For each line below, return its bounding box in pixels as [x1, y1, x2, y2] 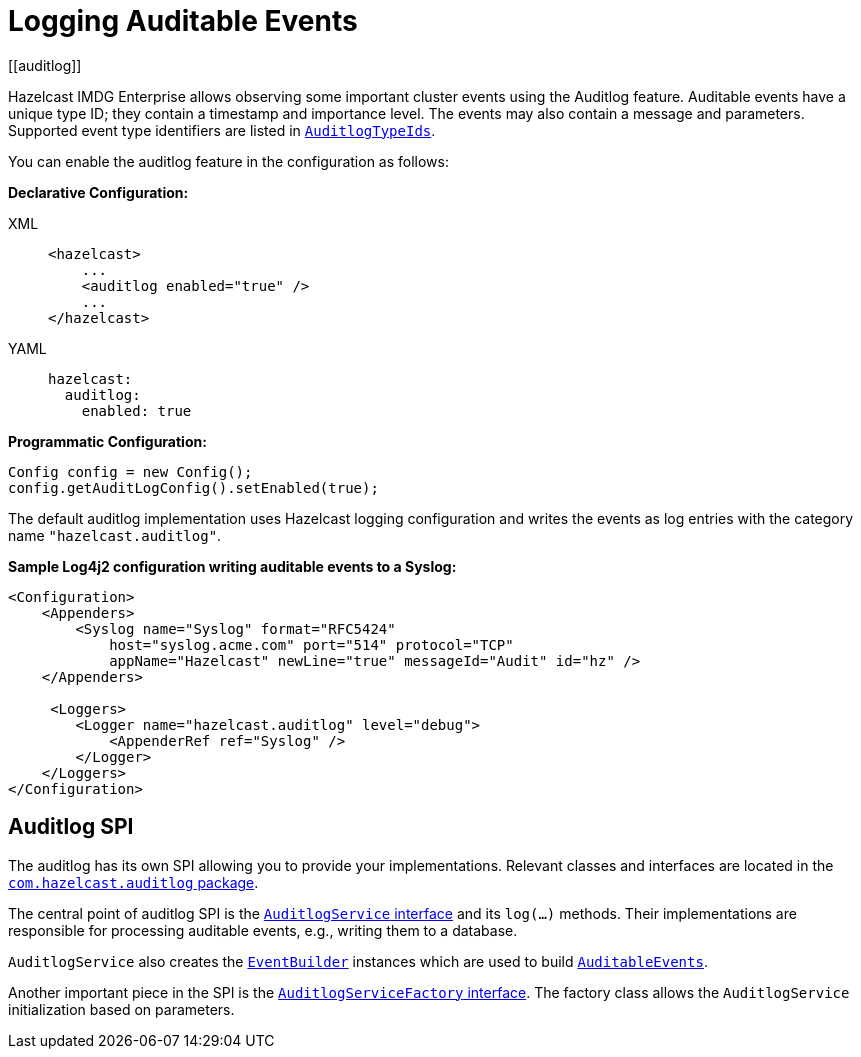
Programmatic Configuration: [8, 432, 207, 450]
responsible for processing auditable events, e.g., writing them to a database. [8, 921, 518, 939]
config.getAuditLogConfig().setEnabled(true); [8, 479, 379, 496]
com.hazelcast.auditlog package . [8, 873, 259, 891]
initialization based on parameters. [8, 1000, 235, 1018]
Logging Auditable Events [8, 4, 358, 38]
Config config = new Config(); [8, 463, 253, 480]
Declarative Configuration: [8, 183, 189, 201]
